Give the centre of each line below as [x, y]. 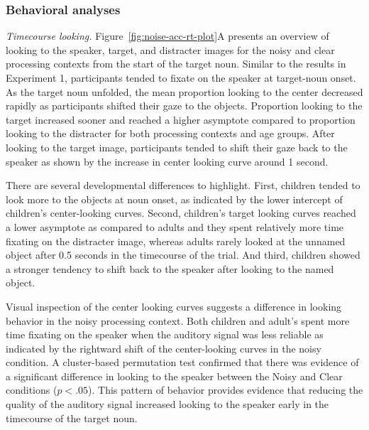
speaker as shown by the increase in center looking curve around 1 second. [167, 161]
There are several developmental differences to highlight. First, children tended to [183, 185]
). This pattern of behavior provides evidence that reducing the [226, 390]
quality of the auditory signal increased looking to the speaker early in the [167, 404]
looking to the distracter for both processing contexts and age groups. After [170, 133]
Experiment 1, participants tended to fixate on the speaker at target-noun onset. [181, 77]
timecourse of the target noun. [72, 418]
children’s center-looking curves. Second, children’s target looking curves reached [181, 213]
